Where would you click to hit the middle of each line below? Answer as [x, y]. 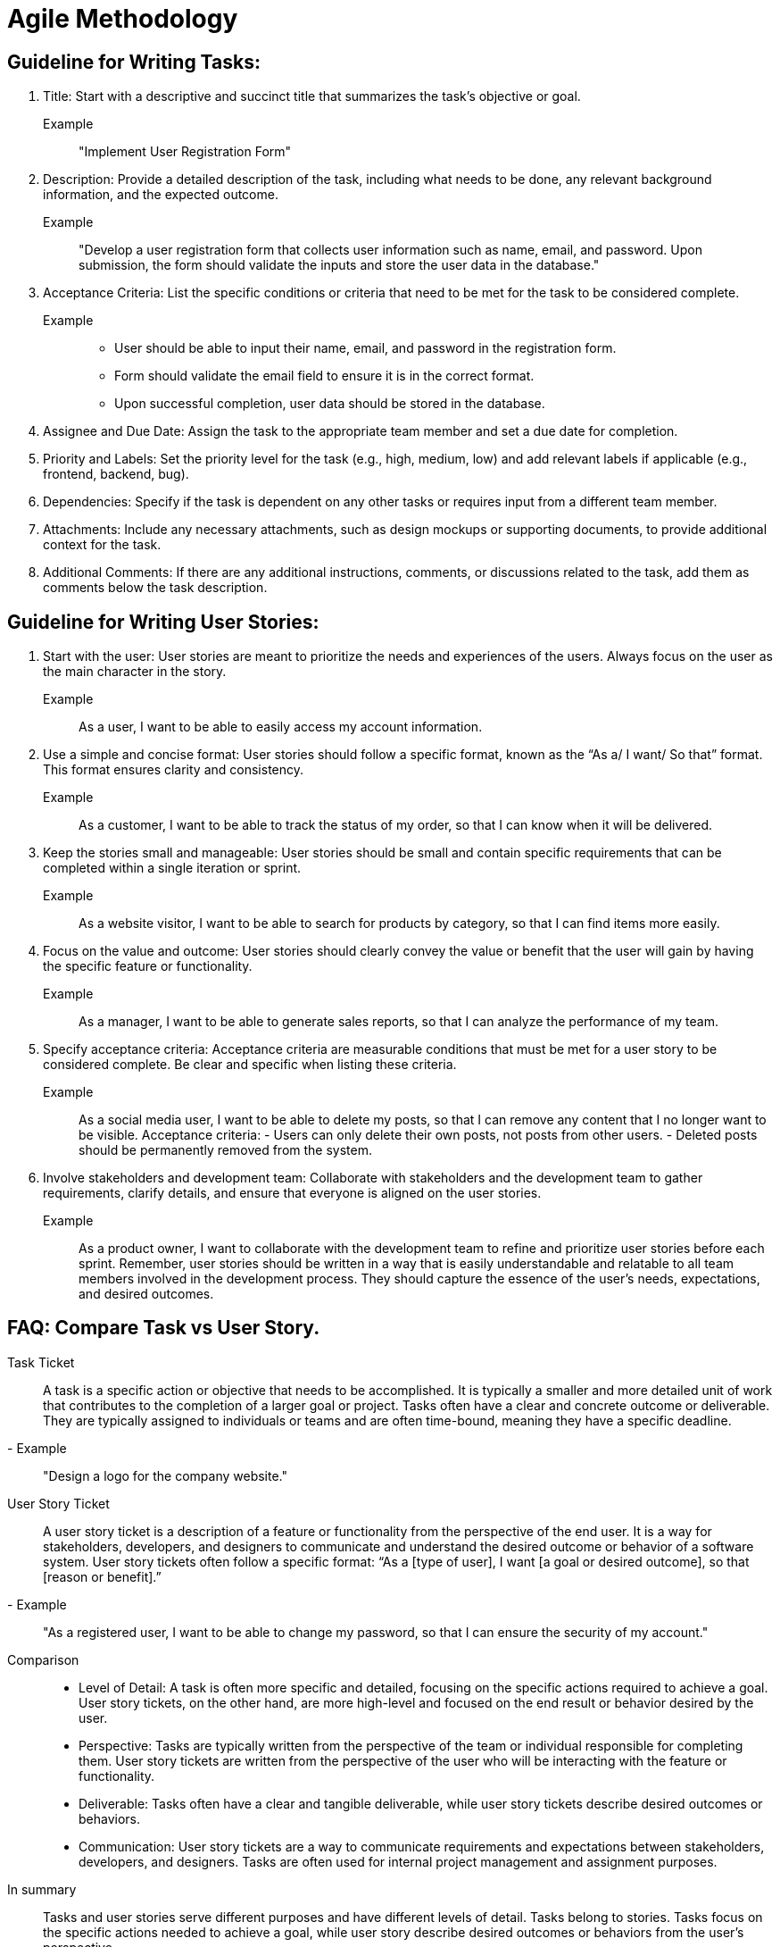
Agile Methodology [123, 19]
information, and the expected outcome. [161, 195]
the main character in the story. [135, 672]
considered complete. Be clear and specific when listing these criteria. [250, 1065]
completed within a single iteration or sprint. [172, 868]
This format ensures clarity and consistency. [174, 770]
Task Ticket [41, 1362]
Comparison [43, 1659]
